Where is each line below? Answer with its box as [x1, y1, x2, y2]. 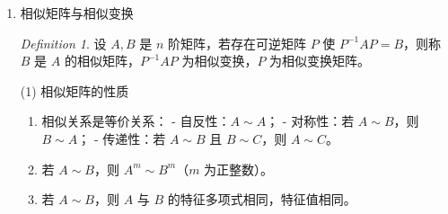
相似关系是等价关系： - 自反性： [41, 111, 231, 130]
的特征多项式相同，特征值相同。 [167, 190, 356, 209]
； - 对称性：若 [266, 111, 355, 130]
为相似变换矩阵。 [269, 51, 371, 70]
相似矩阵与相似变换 [20, 4, 134, 22]
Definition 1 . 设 [20, 33, 107, 52]
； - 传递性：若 [77, 129, 166, 147]
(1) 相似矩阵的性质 [20, 81, 129, 100]
